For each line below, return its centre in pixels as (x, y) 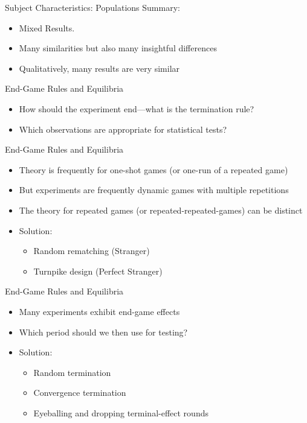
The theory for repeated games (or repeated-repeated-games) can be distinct (161, 210)
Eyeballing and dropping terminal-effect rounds (121, 412)
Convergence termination (80, 393)
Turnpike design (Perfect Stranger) (98, 271)
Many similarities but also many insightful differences (118, 48)
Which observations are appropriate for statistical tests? (123, 129)
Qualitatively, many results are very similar (99, 68)
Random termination (72, 372)
